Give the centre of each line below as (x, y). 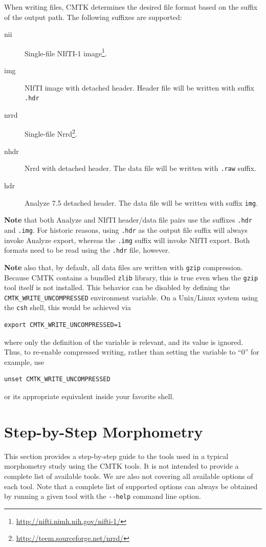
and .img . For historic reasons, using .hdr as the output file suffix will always (126, 229)
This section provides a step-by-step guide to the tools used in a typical (116, 456)
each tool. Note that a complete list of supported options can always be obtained (131, 486)
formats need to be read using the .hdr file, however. (87, 250)
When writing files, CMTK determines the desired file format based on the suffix (131, 7)
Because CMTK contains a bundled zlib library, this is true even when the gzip (131, 277)
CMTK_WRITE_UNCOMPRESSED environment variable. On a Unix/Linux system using (131, 297)
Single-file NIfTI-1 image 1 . (66, 52)
